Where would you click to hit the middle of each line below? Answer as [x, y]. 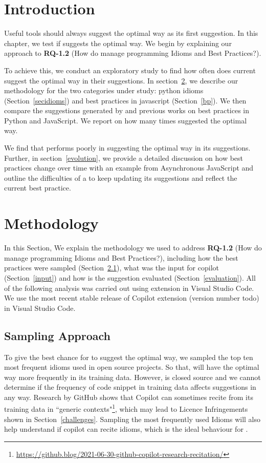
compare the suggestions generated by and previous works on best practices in [127, 110]
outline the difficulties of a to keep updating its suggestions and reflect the [121, 177]
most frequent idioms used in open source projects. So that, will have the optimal [132, 367]
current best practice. [38, 188]
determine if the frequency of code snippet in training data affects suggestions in [130, 387]
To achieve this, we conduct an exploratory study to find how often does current [130, 70]
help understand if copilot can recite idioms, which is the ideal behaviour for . [126, 429]
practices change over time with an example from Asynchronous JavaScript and [129, 168]
